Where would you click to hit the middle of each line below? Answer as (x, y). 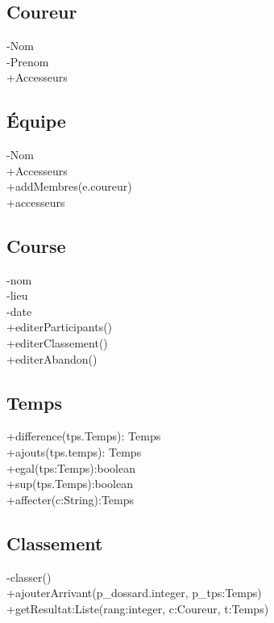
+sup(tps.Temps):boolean (70, 484)
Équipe (36, 121)
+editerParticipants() (60, 327)
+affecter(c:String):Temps (71, 499)
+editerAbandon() (52, 358)
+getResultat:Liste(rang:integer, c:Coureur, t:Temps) (138, 608)
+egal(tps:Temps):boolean (71, 467)
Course (36, 245)
